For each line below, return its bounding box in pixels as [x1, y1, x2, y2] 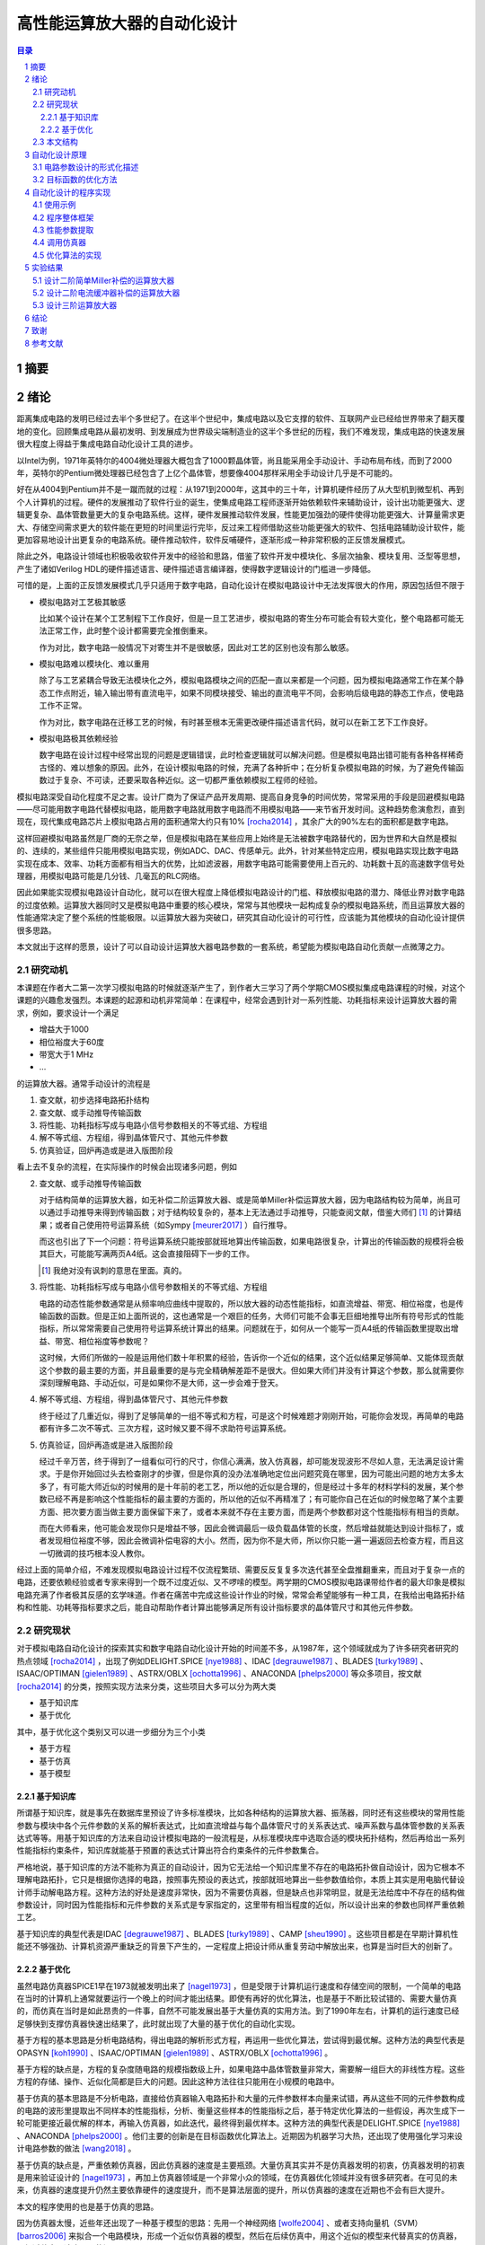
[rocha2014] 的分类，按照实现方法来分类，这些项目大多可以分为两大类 [16, 1680, 277, 1692]
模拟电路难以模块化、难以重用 [39, 658, 150, 669]
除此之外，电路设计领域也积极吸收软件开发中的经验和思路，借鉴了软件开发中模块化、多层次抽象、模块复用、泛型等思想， [16, 550, 465, 561]
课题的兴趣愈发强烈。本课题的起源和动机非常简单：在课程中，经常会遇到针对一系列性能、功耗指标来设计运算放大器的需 [16, 995, 457, 1006]
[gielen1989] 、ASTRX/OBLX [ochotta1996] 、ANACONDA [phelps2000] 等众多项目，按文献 [82, 1668, 422, 1679]
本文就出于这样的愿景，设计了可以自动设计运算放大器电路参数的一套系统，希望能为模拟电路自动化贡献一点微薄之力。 [16, 941, 449, 952]
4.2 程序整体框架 [32, 212, 94, 223]
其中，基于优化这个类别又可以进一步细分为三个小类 [16, 1726, 206, 1737]
